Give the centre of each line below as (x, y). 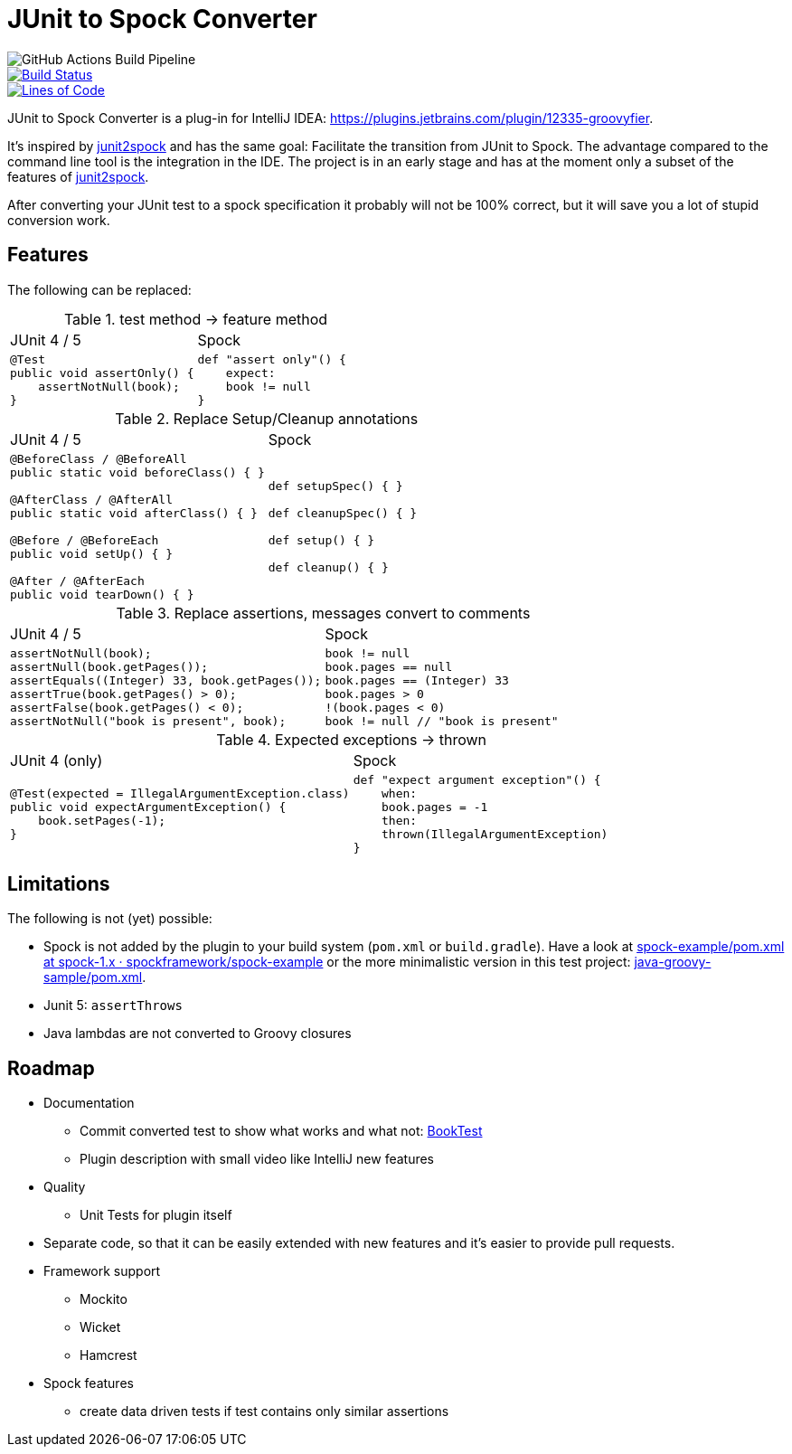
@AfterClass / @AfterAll (92, 499)
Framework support (102, 1271)
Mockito (104, 1299)
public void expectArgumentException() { (148, 807)
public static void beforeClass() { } (137, 472)
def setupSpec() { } (335, 486)
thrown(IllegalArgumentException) (495, 834)
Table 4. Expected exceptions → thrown (352, 739)
